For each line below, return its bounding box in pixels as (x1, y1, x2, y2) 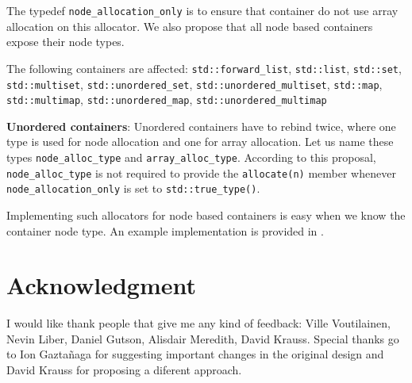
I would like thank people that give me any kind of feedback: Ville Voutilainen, (6, 315, 391, 331)
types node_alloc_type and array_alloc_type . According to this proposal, (6, 149, 376, 165)
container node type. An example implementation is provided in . (6, 222, 324, 239)
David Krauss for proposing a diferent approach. (6, 362, 242, 378)
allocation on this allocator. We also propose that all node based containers (6, 17, 373, 34)
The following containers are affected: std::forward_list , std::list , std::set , (6, 59, 402, 76)
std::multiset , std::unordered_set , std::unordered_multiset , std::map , (6, 75, 383, 92)
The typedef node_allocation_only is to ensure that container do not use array (6, 2, 399, 18)
